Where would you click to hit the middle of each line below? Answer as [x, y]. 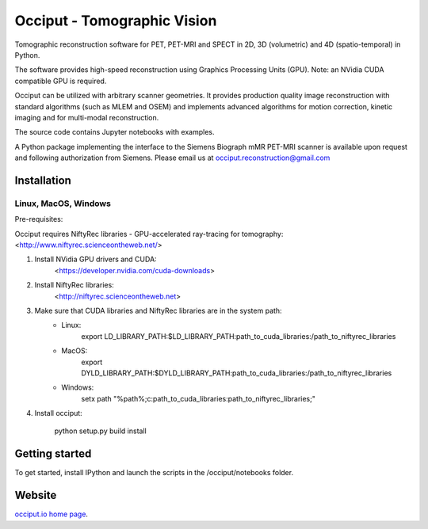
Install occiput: [58, 413]
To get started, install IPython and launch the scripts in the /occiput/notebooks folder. [154, 473]
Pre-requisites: [39, 219]
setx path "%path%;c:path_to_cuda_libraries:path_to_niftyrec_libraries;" [199, 398]
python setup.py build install [100, 431]
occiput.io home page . [52, 514]
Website [36, 495]
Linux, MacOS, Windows [63, 204]
